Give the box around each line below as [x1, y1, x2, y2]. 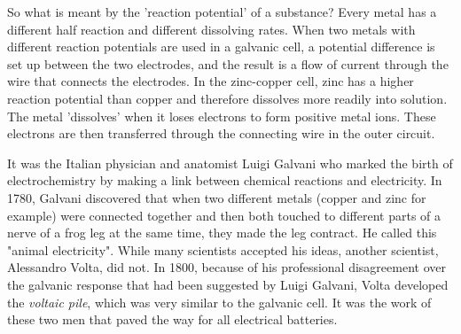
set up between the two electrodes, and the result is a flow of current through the [7, 54, 449, 73]
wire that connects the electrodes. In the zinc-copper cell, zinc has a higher [7, 72, 414, 90]
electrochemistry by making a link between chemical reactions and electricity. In [7, 171, 442, 190]
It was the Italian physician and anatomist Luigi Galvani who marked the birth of [7, 153, 453, 172]
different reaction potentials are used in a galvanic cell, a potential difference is [7, 37, 435, 56]
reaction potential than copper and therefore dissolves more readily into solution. [7, 89, 448, 107]
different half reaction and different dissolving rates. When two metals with [7, 19, 416, 38]
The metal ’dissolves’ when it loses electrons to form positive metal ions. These [7, 106, 436, 125]
